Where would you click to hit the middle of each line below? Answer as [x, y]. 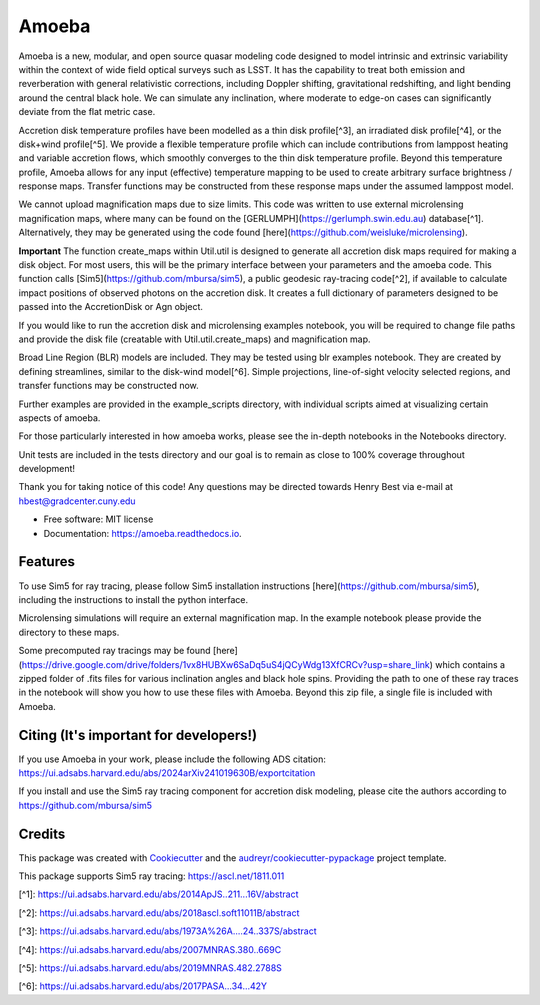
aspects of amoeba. [59, 417]
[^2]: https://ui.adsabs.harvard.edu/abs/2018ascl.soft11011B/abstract [159, 912]
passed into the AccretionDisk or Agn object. [111, 307]
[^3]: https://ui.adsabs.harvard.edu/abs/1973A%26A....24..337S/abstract [167, 931]
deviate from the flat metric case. [87, 112]
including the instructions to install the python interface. [133, 599]
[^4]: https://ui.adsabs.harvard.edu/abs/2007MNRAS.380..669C [150, 949]
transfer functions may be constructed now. [108, 386]
